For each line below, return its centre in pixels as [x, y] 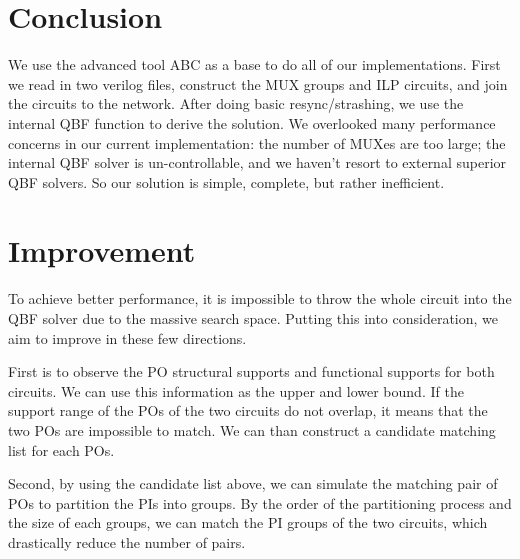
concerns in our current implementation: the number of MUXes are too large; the [257, 142]
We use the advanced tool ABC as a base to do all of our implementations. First [254, 64]
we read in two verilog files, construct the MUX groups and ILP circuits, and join [258, 83]
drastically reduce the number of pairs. [127, 541]
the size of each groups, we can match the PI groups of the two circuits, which [248, 522]
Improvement [102, 250]
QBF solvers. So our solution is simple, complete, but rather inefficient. [226, 181]
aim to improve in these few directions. [127, 337]
